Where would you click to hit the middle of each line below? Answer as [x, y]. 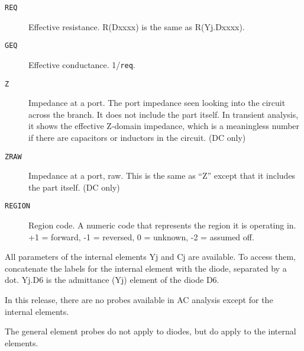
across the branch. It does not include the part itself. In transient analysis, [164, 114]
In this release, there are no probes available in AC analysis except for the [139, 300]
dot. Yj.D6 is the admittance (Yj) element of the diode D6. [112, 280]
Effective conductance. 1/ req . [82, 64]
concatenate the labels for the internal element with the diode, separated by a [146, 268]
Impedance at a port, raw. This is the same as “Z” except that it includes [162, 176]
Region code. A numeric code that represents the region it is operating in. [162, 225]
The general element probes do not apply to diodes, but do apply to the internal [151, 331]
